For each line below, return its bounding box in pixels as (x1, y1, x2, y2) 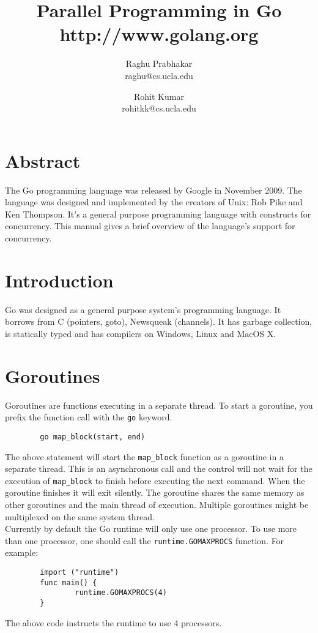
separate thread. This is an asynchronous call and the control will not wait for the (5, 462, 312, 475)
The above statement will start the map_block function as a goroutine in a (5, 450, 284, 463)
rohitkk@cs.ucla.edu (122, 102, 196, 115)
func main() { (40, 578, 97, 587)
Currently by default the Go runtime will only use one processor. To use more (5, 522, 297, 535)
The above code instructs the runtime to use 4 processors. (5, 616, 222, 629)
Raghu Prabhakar (125, 57, 193, 70)
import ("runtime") (40, 568, 119, 577)
